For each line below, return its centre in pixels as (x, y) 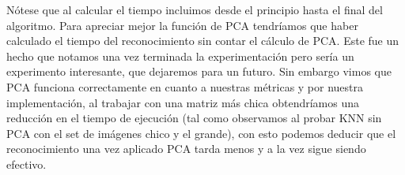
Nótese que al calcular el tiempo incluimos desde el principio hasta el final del (195, 9)
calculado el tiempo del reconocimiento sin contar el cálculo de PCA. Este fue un (203, 41)
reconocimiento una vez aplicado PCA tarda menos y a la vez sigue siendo (186, 149)
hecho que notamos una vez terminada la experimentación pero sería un (180, 56)
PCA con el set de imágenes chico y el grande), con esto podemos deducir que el (201, 133)
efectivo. (26, 164)
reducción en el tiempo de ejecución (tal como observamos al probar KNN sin (194, 118)
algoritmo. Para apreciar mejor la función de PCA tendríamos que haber (182, 25)
